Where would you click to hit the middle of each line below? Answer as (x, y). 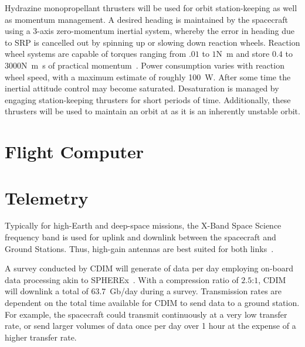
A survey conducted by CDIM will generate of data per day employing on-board (149, 268)
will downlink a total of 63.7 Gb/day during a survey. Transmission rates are (143, 291)
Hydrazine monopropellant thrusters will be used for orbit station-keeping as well (151, 8)
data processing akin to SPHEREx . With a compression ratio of (122, 279)
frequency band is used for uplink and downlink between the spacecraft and (140, 237)
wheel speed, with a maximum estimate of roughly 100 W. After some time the (148, 76)
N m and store (243, 54)
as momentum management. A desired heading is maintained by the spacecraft (146, 19)
